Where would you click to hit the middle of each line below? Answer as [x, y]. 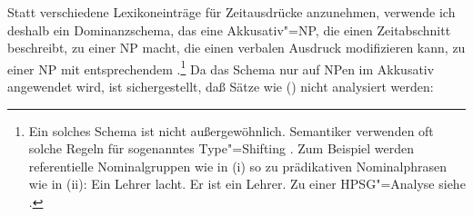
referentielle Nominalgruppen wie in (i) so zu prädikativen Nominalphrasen [238, 166]
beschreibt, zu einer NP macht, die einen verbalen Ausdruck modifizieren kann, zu [236, 48]
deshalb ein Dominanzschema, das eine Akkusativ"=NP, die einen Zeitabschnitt [229, 29]
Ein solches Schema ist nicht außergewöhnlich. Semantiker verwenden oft [231, 130]
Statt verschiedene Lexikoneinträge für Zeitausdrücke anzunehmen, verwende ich [231, 12]
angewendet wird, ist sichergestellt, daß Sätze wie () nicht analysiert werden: [221, 87]
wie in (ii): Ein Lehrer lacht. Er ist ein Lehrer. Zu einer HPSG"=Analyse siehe [247, 184]
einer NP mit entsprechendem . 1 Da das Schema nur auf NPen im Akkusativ [221, 67]
